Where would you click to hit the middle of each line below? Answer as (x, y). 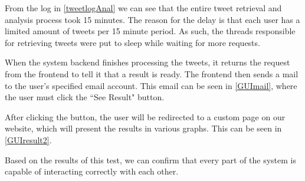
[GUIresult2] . (28, 139)
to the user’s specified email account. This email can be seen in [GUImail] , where (151, 85)
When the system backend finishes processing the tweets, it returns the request (147, 62)
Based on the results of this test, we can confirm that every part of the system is (151, 159)
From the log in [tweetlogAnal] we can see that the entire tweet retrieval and (143, 8)
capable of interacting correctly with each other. (92, 171)
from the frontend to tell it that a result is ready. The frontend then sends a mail (152, 73)
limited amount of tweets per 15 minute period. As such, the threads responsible (150, 31)
